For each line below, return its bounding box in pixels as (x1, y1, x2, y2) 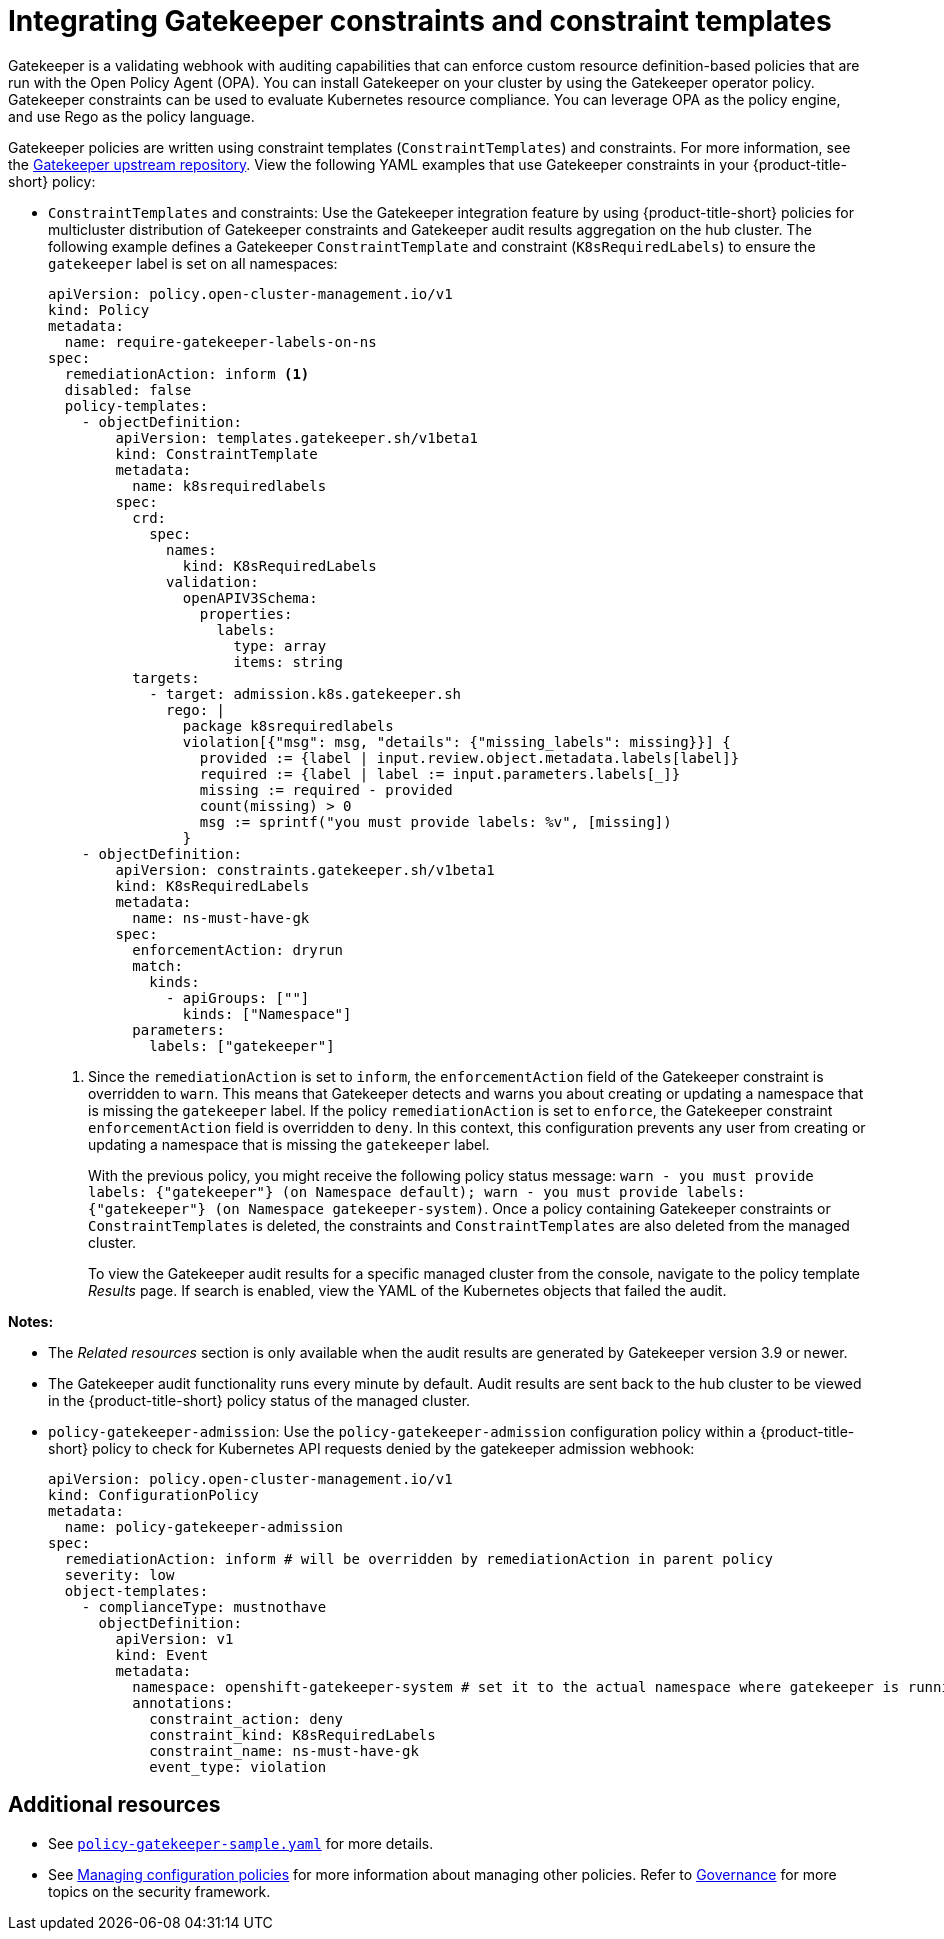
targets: (132, 669, 200, 686)
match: (132, 957, 183, 974)
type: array (233, 637, 327, 654)
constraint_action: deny (149, 1710, 344, 1727)
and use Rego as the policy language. (8, 107, 255, 125)
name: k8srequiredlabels (132, 477, 327, 494)
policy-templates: (64, 397, 209, 414)
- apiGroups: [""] (166, 989, 310, 1006)
